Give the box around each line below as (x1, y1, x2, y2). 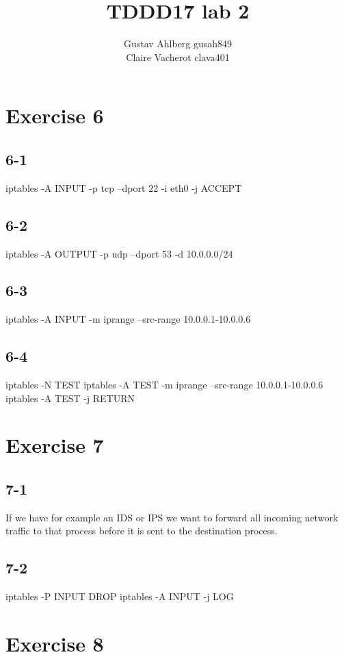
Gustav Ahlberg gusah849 (123, 36, 233, 51)
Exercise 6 (5, 101, 104, 129)
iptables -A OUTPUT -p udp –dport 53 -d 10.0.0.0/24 (5, 246, 233, 260)
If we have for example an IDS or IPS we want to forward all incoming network (5, 510, 339, 524)
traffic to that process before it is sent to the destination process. (5, 523, 278, 538)
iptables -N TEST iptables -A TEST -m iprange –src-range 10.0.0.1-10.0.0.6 (5, 377, 323, 392)
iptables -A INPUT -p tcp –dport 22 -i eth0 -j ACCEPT (5, 180, 242, 195)
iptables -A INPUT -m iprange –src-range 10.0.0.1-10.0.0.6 (5, 312, 251, 326)
